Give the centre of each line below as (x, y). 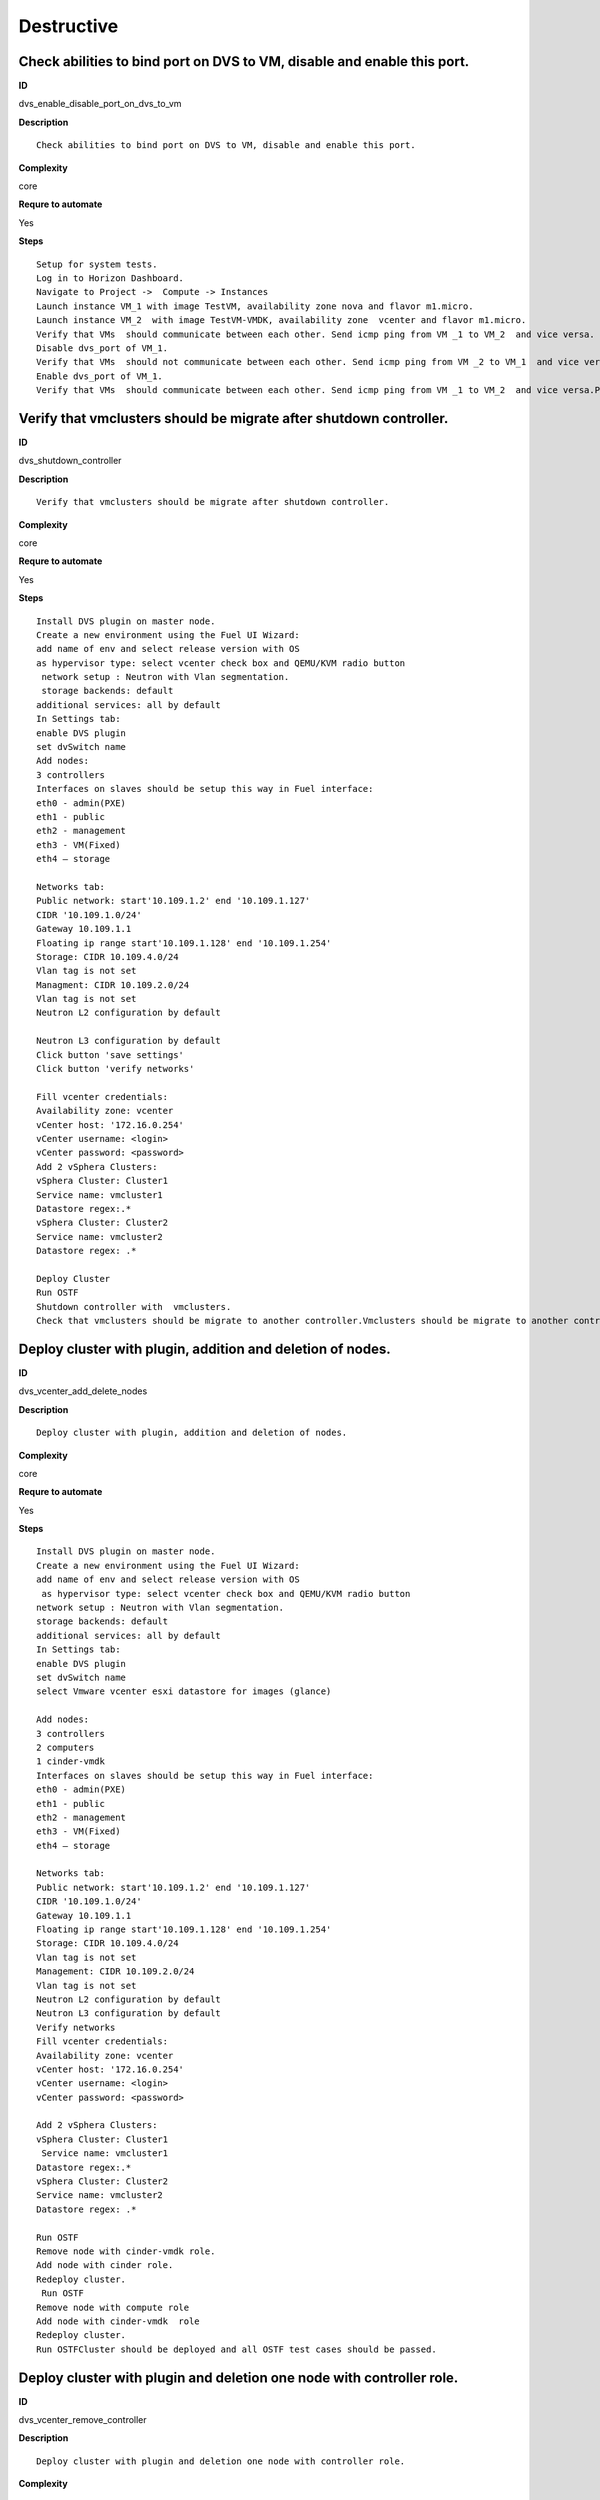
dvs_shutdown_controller (70, 461)
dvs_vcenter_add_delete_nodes (83, 1391)
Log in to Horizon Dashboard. (110, 278)
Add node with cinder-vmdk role (118, 2321)
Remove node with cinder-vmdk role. (126, 2251)
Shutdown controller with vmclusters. (134, 1306)
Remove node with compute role (113, 2307)
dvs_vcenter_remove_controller (82, 2420)
